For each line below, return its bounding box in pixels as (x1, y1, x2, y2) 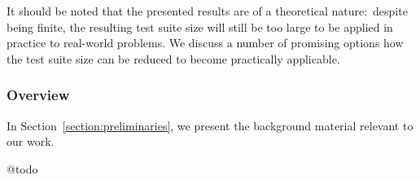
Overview (7, 85, 70, 105)
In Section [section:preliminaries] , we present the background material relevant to (7, 116, 413, 134)
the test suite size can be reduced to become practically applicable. (7, 50, 340, 67)
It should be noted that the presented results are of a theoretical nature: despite (7, 2, 408, 19)
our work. (7, 133, 55, 150)
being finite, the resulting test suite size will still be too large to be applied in (7, 18, 393, 35)
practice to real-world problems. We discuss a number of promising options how (7, 34, 404, 51)
